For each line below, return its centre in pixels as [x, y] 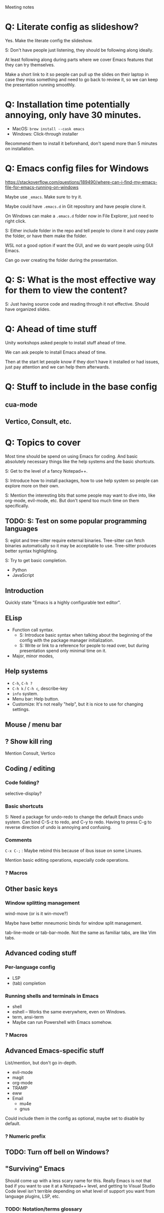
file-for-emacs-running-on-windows [42, 187]
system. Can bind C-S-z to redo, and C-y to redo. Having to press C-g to [78, 822]
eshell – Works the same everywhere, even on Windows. [69, 1012]
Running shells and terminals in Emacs [52, 996]
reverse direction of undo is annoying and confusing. [58, 827]
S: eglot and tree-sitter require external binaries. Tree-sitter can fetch [75, 540]
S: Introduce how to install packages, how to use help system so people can [82, 480]
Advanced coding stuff [41, 953]
